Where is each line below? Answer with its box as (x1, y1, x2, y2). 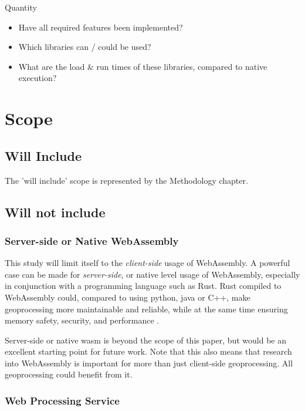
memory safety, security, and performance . (5, 314, 160, 326)
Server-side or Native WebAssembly (5, 233, 179, 248)
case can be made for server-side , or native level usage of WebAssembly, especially (5, 268, 300, 280)
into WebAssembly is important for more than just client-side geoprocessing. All (5, 356, 293, 369)
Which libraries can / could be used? (18, 41, 151, 53)
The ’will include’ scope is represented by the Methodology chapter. (5, 174, 248, 186)
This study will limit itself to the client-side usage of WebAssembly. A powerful (5, 257, 290, 269)
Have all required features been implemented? (18, 21, 183, 33)
